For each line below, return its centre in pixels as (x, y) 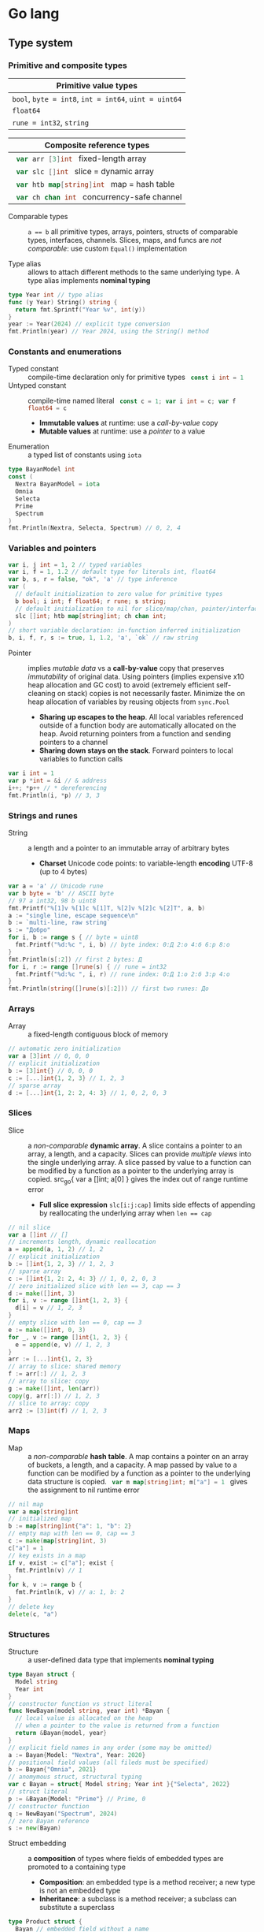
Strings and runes (43, 815)
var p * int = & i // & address (58, 781)
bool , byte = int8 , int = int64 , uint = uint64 (97, 99)
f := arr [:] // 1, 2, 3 (47, 1374)
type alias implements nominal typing (89, 280)
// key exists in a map (47, 1555)
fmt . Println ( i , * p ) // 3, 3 (54, 795)
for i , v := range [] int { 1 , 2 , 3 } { (68, 1301)
